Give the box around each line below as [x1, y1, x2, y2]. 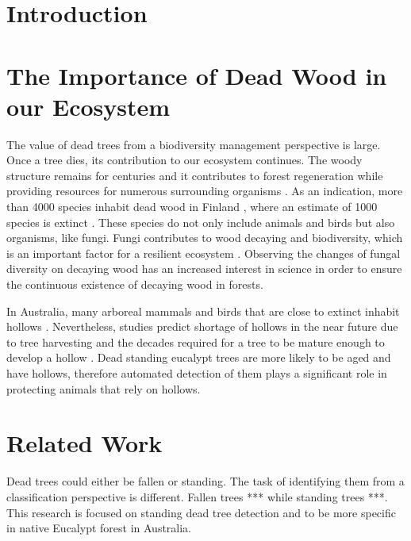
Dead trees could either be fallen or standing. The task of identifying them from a [6, 473, 405, 489]
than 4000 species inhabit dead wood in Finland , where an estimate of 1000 [6, 198, 378, 215]
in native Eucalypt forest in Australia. [6, 520, 192, 536]
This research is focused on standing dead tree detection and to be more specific [6, 504, 396, 520]
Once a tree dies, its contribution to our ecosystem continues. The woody [6, 152, 363, 168]
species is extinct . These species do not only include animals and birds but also [6, 213, 395, 230]
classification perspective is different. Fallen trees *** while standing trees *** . [6, 488, 388, 505]
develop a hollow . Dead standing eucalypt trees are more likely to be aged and [6, 349, 391, 366]
